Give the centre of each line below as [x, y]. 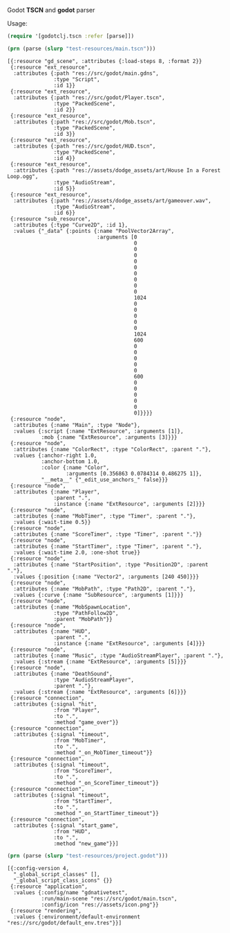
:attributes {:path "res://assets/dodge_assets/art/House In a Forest [117, 170]
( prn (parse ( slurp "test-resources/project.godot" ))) [88, 855]
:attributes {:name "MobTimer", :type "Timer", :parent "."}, [105, 516]
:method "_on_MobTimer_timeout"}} [103, 752]
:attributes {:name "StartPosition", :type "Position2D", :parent [111, 564]
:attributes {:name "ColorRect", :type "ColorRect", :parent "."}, [113, 449]
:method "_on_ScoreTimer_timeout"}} [106, 783]
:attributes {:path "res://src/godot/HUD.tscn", [85, 146]
